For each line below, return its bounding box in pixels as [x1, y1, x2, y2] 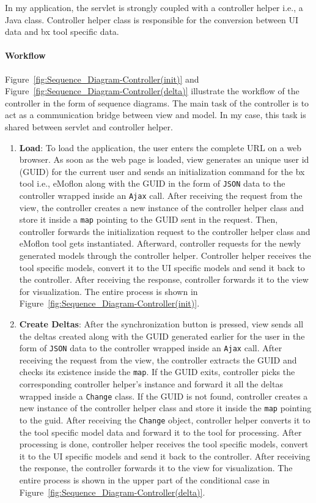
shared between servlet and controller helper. [5, 120, 173, 133]
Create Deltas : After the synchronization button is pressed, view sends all [19, 318, 304, 330]
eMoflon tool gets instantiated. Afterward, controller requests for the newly [19, 237, 301, 250]
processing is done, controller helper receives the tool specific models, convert [19, 438, 309, 450]
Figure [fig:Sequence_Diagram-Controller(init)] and [5, 72, 199, 85]
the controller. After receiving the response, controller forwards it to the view [19, 273, 309, 286]
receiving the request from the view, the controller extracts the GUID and [19, 353, 297, 366]
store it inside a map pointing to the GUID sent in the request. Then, [19, 213, 278, 226]
